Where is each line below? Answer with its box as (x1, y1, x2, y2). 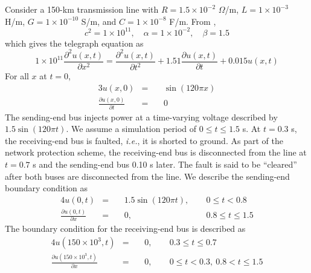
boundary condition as (5, 182, 88, 194)
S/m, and (81, 15, 117, 27)
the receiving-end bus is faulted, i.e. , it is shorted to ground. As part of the (5, 134, 283, 146)
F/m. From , (169, 15, 216, 27)
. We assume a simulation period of (66, 122, 197, 135)
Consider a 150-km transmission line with (5, 3, 159, 15)
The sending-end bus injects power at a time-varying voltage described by (5, 110, 278, 123)
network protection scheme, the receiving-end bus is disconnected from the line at (5, 146, 307, 159)
